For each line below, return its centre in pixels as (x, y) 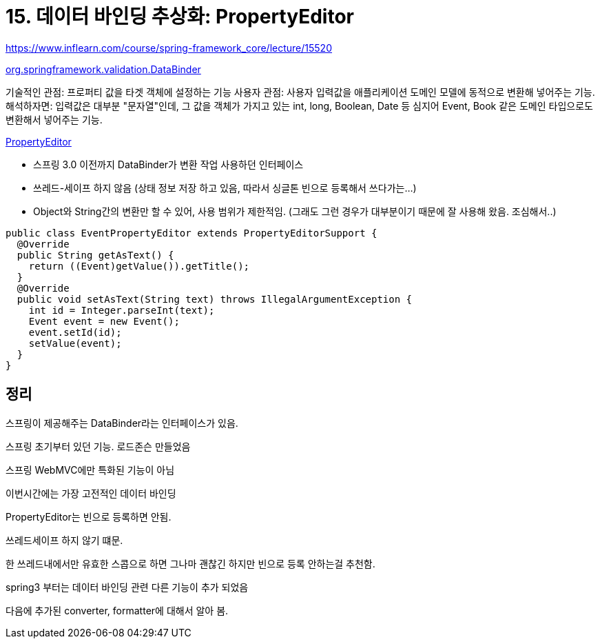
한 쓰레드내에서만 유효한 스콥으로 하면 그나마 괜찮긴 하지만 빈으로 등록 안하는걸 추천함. (190, 563)
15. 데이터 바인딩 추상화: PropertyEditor (180, 17)
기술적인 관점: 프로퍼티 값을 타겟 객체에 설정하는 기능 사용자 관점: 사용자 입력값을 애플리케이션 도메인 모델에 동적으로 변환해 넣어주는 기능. (300, 92)
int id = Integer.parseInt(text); (122, 310)
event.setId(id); (75, 332)
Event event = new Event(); (104, 321)
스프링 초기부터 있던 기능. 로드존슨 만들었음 (98, 446)
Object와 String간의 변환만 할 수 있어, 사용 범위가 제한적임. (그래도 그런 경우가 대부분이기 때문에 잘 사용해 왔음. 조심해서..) (295, 211)
